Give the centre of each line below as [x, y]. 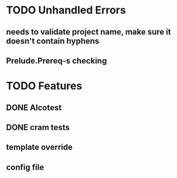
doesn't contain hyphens [53, 41]
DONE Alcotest [34, 107]
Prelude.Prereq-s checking [57, 61]
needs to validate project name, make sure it [88, 32]
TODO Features [44, 86]
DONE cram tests [38, 127]
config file [25, 167]
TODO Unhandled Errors [66, 10]
